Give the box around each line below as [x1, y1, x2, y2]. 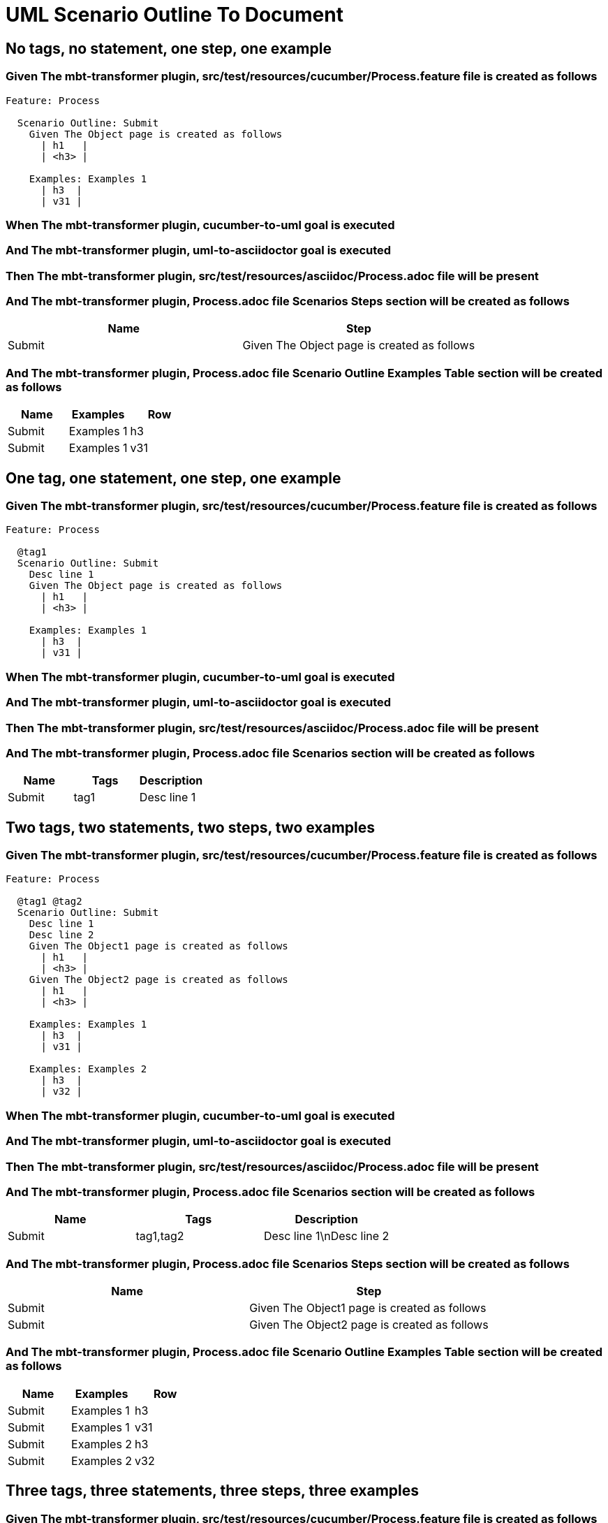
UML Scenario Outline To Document [6, 3, 343, 27]
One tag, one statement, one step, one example [6, 469, 341, 487]
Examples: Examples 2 [29, 1063, 147, 1075]
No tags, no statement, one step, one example [6, 39, 332, 57]
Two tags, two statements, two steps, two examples [6, 818, 376, 836]
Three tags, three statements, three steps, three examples [6, 1482, 420, 1500]
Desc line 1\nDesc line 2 [263, 1229, 390, 1244]
